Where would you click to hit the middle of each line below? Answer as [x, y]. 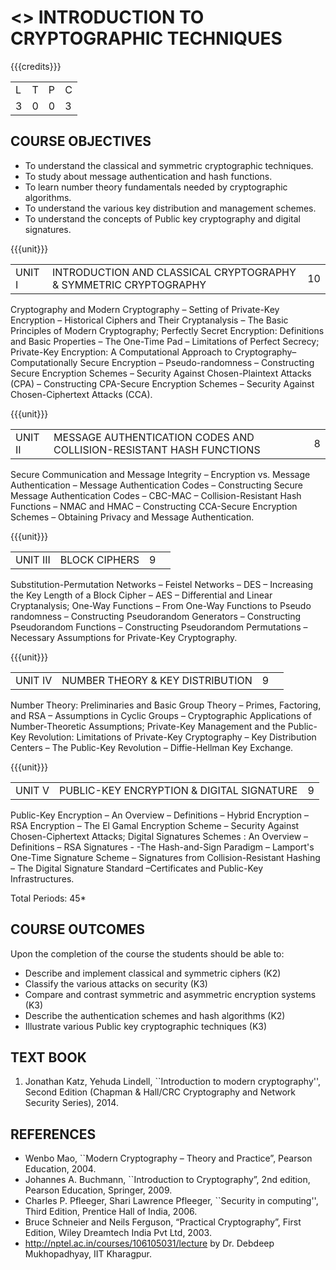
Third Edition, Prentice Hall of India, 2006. [111, 1212]
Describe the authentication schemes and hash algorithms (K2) [155, 1015]
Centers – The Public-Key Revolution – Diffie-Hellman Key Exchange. [152, 747]
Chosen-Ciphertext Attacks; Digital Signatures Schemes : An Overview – [159, 836]
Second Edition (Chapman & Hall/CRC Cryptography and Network [160, 1092]
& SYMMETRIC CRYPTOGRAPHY [129, 284]
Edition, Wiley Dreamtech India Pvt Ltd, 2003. [118, 1233]
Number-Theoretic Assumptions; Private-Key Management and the [148, 726]
